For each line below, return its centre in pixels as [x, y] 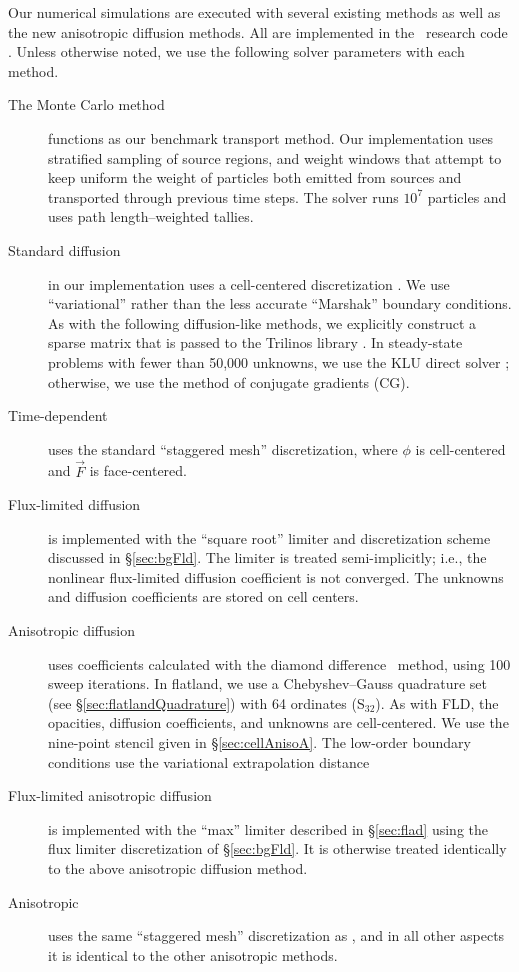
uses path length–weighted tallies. [151, 216]
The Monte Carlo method [86, 104]
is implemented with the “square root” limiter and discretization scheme [269, 537]
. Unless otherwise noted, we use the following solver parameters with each [236, 51]
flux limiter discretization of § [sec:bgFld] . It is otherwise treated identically [277, 848]
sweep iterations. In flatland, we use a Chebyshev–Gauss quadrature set [268, 683]
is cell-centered [460, 448]
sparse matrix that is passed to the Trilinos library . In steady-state [255, 342]
